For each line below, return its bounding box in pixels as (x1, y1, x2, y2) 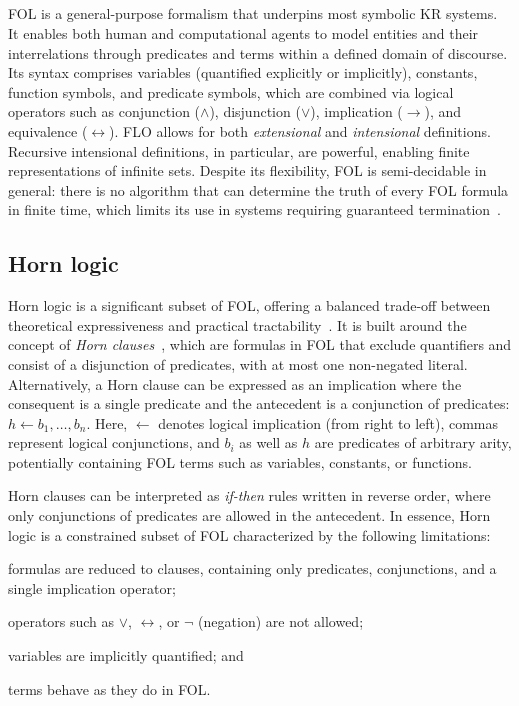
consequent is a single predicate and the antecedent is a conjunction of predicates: (8, 393, 510, 414)
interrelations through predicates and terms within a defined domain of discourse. (8, 42, 508, 63)
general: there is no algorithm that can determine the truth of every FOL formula (8, 179, 509, 200)
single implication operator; (8, 577, 176, 598)
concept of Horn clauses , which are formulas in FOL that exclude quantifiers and (8, 334, 512, 355)
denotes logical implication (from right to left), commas (158, 412, 499, 433)
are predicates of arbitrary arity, (314, 432, 512, 453)
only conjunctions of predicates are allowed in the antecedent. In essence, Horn (8, 505, 491, 526)
